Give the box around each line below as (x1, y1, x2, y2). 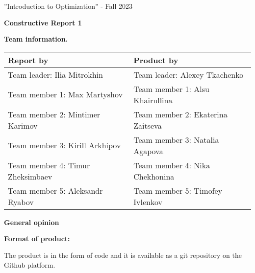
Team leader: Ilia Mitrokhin (8, 68, 103, 80)
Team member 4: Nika (133, 159, 210, 171)
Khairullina (133, 94, 173, 106)
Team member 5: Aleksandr (8, 184, 103, 196)
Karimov (8, 119, 38, 131)
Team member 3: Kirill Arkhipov (8, 139, 121, 151)
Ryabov (8, 196, 34, 207)
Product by (133, 54, 178, 66)
